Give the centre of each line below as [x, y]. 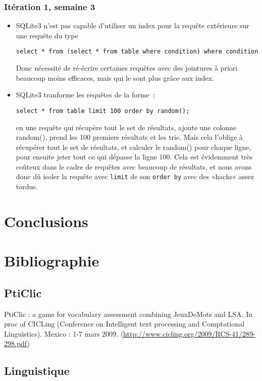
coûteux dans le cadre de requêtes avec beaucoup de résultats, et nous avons [134, 166]
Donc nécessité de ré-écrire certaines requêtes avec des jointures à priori [127, 68]
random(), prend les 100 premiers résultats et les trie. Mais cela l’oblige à [129, 137]
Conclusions [46, 221]
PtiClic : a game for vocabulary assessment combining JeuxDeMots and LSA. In [128, 314]
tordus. [27, 186]
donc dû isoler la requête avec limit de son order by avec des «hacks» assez [135, 176]
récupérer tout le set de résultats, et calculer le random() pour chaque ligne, [134, 147]
